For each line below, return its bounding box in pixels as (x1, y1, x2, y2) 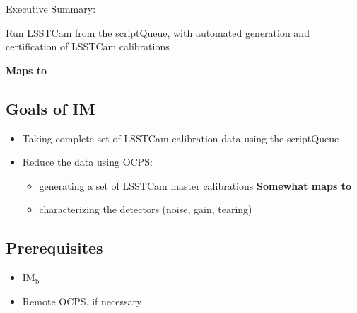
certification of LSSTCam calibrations (6, 39, 170, 54)
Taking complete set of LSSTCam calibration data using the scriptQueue (22, 130, 339, 145)
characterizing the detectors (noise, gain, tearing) (39, 202, 252, 217)
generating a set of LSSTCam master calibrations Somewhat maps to (39, 178, 351, 193)
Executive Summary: (6, 1, 96, 16)
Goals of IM (6, 97, 95, 119)
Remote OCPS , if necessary (22, 293, 142, 308)
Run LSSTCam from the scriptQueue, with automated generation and (6, 25, 310, 40)
